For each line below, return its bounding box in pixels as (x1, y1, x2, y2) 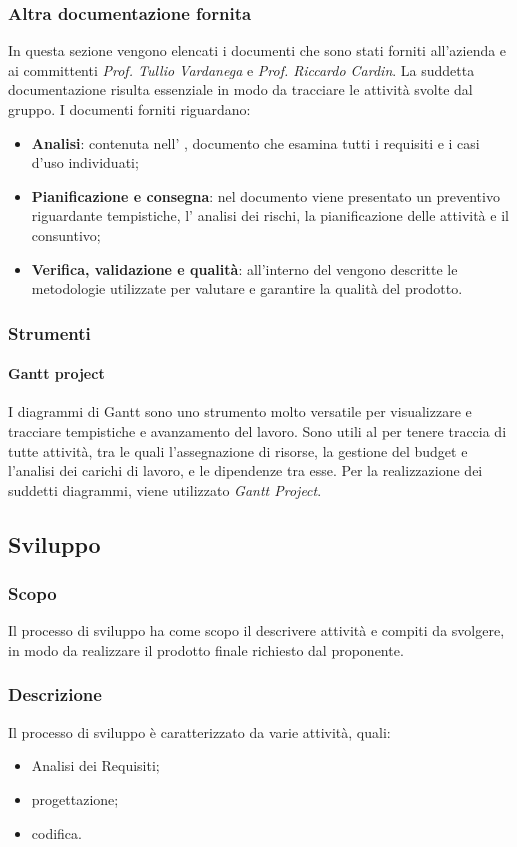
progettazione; (31, 788, 119, 809)
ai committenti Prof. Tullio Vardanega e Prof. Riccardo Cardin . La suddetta (8, 59, 475, 80)
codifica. (31, 822, 82, 843)
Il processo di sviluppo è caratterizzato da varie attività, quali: (8, 721, 391, 742)
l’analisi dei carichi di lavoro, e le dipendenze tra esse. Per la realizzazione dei (8, 460, 483, 481)
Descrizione (8, 682, 102, 707)
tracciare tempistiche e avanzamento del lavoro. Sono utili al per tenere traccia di (8, 420, 507, 441)
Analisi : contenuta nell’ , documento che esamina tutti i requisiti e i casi (31, 132, 480, 153)
